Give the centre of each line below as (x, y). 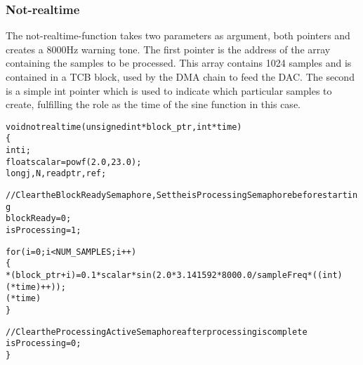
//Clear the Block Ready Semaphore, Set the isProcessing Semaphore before (164, 195)
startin (340, 195)
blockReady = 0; (39, 219)
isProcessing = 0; (44, 344)
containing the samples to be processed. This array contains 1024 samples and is (179, 63)
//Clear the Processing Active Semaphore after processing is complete (157, 332)
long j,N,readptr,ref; (56, 174)
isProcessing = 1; (44, 231)
